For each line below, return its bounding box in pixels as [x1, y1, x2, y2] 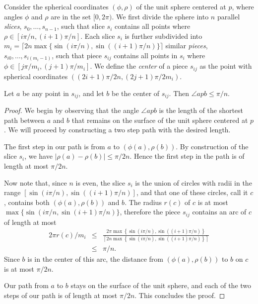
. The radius [125, 197, 162, 207]
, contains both [4, 197, 50, 207]
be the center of [112, 88, 160, 98]
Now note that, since [4, 177, 67, 188]
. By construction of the [176, 141, 249, 151]
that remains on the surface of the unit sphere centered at [71, 114, 248, 125]
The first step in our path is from [4, 141, 105, 151]
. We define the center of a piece [90, 61, 188, 71]
